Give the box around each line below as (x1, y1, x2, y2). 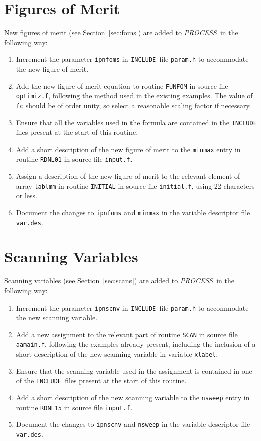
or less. (16, 190, 37, 201)
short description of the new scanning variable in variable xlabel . (16, 349, 218, 359)
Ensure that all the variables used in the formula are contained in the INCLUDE (16, 117, 257, 127)
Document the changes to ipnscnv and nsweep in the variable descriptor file (16, 419, 250, 429)
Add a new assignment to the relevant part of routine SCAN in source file (16, 329, 238, 339)
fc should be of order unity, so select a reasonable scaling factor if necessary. (16, 100, 251, 110)
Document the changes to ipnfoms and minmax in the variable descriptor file (16, 207, 250, 217)
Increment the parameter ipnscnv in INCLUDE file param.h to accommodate (16, 302, 249, 313)
